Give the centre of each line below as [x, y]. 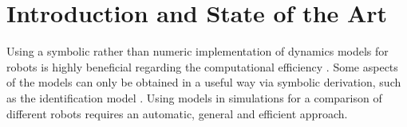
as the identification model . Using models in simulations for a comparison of [194, 97]
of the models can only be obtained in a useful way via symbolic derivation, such [204, 82]
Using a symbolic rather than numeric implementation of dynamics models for [198, 51]
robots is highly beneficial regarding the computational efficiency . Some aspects [202, 66]
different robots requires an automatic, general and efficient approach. [177, 113]
